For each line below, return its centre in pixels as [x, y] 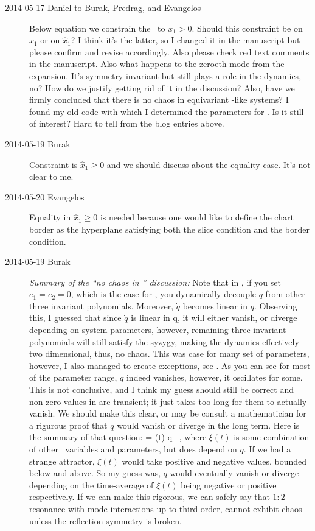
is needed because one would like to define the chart [197, 217]
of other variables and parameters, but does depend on [133, 449]
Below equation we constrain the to [97, 28]
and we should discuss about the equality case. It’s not [209, 164]
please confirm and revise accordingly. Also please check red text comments [169, 51]
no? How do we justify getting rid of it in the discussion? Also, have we [162, 87]
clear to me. [51, 176]
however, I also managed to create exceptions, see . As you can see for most [170, 365]
